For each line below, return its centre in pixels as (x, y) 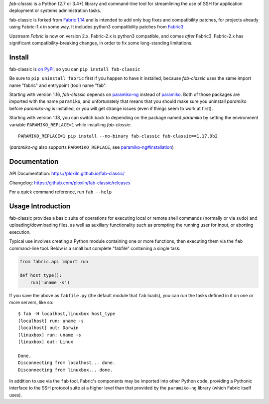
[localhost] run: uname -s (51, 321)
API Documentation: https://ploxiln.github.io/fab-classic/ (67, 174)
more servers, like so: (31, 303)
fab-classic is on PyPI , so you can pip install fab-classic (75, 69)
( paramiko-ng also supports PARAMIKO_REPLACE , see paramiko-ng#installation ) (91, 147)
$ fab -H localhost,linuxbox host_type (67, 314)
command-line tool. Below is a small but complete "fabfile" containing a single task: (95, 248)
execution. (20, 232)
